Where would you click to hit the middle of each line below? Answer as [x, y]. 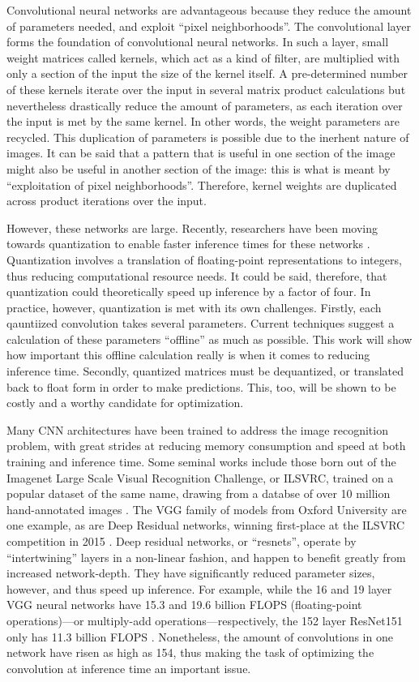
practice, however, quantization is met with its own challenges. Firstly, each [194, 307]
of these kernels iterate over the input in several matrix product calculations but [206, 89]
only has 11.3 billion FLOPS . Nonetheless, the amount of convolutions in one [200, 636]
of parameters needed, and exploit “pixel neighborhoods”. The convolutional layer [209, 26]
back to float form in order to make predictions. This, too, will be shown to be [201, 386]
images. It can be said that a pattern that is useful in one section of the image [201, 153]
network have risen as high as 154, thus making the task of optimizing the [190, 652]
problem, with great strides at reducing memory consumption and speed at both [206, 446]
